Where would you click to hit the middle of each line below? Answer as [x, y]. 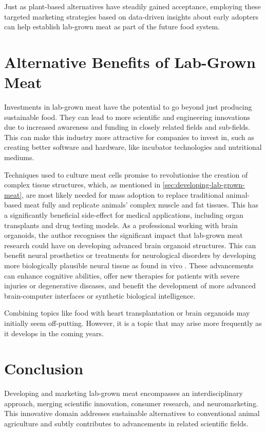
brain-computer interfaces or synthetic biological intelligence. [100, 295]
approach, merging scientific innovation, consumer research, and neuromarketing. [131, 403]
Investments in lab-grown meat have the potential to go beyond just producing [128, 107]
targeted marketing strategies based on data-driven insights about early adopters [131, 16]
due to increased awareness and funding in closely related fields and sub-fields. [127, 127]
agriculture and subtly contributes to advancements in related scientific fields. [126, 424]
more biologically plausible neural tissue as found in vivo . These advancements [129, 265]
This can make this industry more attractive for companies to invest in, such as [129, 137]
